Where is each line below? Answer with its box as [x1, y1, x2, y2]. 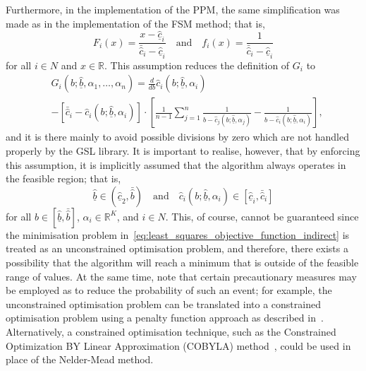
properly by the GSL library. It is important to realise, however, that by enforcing [6, 143, 360, 158]
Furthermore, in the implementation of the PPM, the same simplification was [6, 2, 340, 16]
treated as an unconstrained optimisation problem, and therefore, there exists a [6, 241, 348, 256]
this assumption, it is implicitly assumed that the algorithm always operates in [6, 157, 346, 172]
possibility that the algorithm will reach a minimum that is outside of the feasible [6, 254, 359, 269]
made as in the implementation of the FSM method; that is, [6, 16, 265, 30]
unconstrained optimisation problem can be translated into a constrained [6, 296, 321, 311]
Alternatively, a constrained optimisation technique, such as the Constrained [6, 324, 336, 338]
